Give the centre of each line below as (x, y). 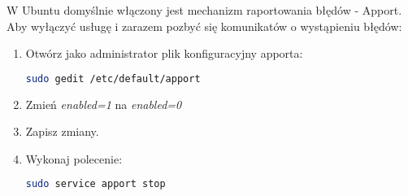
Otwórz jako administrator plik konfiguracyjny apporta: (164, 53)
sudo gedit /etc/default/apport (113, 78)
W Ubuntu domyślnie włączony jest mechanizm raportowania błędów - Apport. (204, 10)
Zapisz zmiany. (62, 131)
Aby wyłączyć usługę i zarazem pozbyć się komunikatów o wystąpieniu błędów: (204, 26)
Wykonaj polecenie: (74, 158)
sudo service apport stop (95, 184)
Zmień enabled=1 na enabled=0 (104, 104)
